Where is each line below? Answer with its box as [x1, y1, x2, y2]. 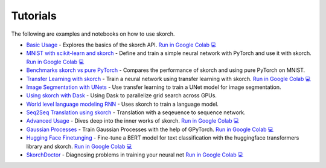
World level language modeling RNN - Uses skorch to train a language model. [26, 100, 219, 108]
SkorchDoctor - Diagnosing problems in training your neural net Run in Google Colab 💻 [26, 151, 244, 158]
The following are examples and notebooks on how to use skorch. [11, 30, 175, 37]
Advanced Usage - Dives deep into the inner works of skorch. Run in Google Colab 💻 [26, 117, 240, 124]
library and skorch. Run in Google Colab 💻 [26, 143, 133, 150]
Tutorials [11, 9, 57, 22]
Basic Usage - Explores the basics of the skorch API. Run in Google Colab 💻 [26, 41, 217, 48]
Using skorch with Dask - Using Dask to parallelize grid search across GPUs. [26, 92, 217, 99]
